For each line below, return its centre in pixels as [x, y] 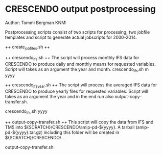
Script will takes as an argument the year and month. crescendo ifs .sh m [77, 70]
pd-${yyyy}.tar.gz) [24, 132]
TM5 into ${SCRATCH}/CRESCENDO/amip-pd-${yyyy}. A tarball [70, 127]
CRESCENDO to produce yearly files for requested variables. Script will [77, 91]
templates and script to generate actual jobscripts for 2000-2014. [71, 37]
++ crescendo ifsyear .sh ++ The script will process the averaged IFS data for [81, 86]
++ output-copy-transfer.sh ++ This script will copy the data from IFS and [79, 122]
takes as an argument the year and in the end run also [59, 97]
